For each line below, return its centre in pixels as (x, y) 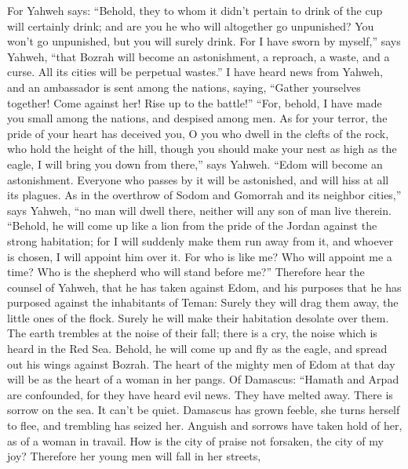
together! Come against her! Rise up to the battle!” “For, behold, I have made (195, 102)
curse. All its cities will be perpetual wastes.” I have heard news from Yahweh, (195, 72)
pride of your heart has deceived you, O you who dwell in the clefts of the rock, (198, 133)
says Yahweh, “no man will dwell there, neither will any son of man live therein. (199, 210)
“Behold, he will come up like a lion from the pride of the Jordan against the (192, 225)
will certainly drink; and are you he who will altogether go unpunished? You (191, 25)
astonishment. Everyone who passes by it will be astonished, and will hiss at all (198, 179)
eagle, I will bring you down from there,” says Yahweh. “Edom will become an (195, 164)
